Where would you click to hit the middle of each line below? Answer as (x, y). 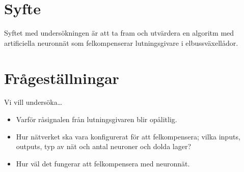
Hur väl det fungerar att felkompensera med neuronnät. (103, 163)
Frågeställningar (62, 78)
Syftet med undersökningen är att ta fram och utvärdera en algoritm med (119, 33)
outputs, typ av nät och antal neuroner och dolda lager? (104, 146)
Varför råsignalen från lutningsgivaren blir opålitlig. (97, 119)
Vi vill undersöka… (33, 102)
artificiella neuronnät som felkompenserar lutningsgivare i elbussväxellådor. (121, 42)
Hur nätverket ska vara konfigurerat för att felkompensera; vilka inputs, (128, 136)
